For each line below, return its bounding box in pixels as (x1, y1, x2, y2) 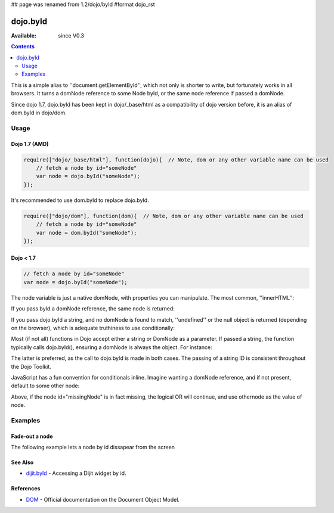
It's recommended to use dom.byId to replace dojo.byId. (11, 197, 149, 204)
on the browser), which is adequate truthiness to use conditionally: (11, 325, 175, 332)
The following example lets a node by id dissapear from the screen (11, 444, 175, 451)
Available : (11, 32, 37, 39)
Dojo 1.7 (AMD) (11, 140, 49, 147)
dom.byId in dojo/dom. (11, 109, 67, 116)
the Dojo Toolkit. (11, 363, 51, 370)
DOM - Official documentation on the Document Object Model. (26, 496, 180, 503)
